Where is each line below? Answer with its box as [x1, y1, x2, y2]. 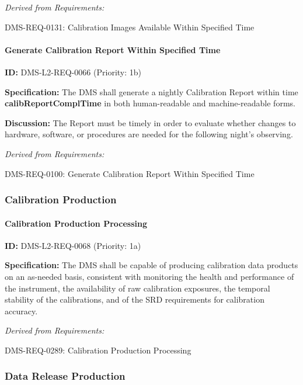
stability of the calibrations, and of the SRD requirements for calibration [5, 293, 264, 306]
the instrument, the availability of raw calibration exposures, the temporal [5, 282, 270, 294]
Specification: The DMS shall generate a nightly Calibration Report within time [5, 85, 298, 98]
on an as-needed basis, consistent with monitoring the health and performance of [5, 270, 294, 282]
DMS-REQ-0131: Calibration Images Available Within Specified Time [5, 20, 255, 33]
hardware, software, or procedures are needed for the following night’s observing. [5, 128, 293, 140]
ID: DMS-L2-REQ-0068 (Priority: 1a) [5, 239, 141, 251]
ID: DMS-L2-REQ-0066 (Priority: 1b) [5, 65, 141, 78]
